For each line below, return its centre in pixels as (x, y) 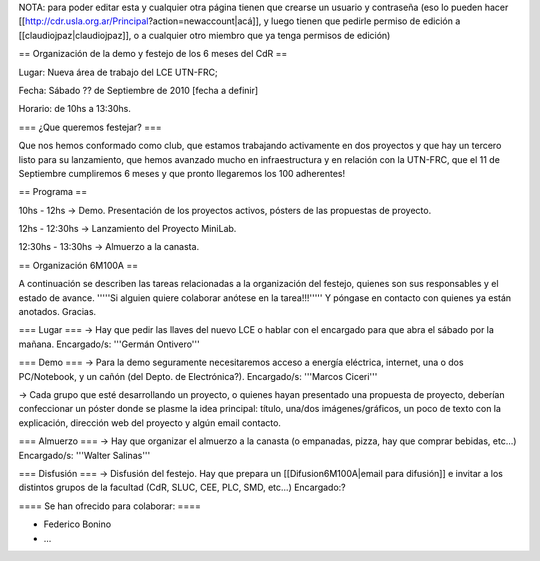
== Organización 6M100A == (78, 265)
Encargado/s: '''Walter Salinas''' (84, 455)
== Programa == (53, 192)
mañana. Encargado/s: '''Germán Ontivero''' (109, 344)
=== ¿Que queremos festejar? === (90, 127)
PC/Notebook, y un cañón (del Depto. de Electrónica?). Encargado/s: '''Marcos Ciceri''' (198, 376)
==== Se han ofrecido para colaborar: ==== (110, 506)
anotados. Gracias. (57, 312)
